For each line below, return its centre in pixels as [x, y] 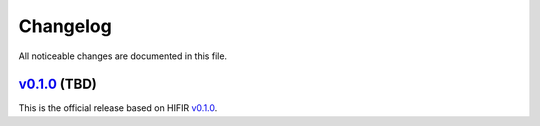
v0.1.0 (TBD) [57, 84]
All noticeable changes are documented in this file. [123, 56]
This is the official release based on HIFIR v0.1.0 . [118, 108]
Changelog [65, 26]
